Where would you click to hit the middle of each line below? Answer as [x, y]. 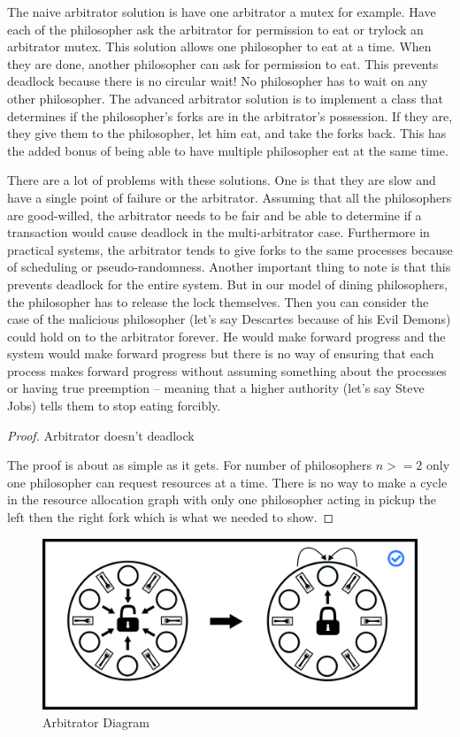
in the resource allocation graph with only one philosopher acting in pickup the [222, 499]
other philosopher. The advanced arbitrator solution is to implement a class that [225, 98]
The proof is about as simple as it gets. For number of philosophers [189, 465]
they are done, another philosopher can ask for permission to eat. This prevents [223, 63]
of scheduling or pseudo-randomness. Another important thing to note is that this [229, 267]
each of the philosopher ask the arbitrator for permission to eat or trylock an [215, 29]
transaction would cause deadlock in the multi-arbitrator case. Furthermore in [218, 232]
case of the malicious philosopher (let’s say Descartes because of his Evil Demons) [229, 319]
